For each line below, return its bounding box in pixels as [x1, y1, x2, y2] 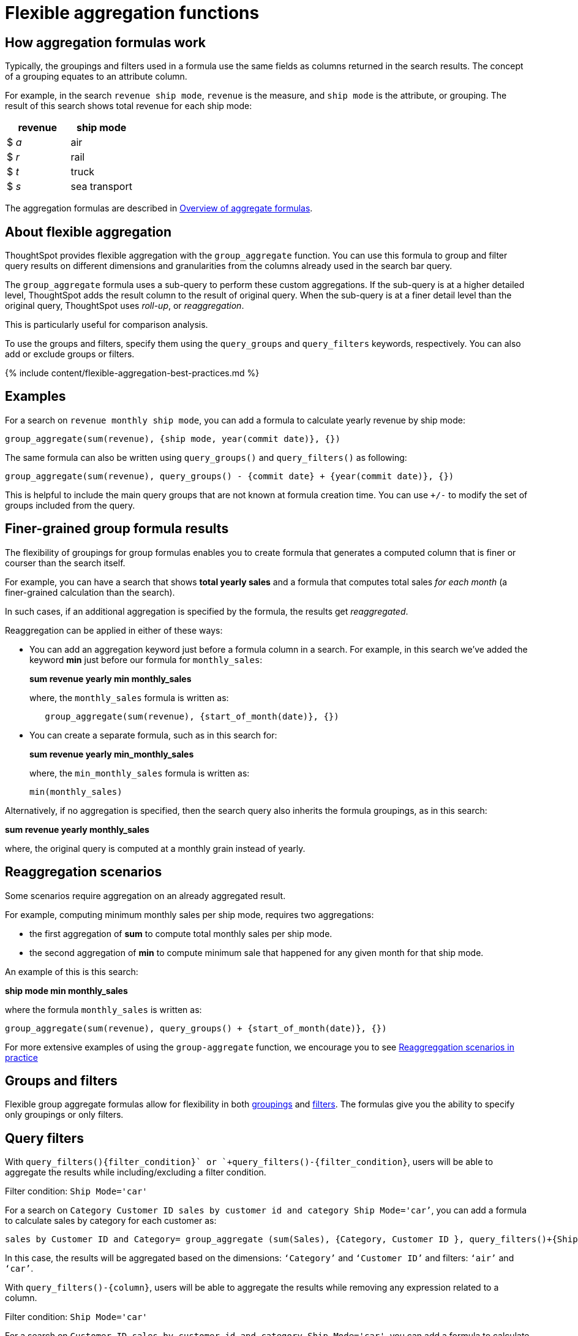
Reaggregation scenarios [5, 864, 162, 880]
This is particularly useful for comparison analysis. [5, 319, 208, 330]
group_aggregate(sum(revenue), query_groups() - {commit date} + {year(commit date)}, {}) [5, 471, 454, 481]
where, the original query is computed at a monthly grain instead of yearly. [5, 843, 306, 854]
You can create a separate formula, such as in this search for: [29, 729, 277, 740]
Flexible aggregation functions [5, 2, 260, 23]
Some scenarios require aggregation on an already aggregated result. [5, 890, 286, 901]
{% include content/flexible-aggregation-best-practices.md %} [5, 368, 260, 379]
